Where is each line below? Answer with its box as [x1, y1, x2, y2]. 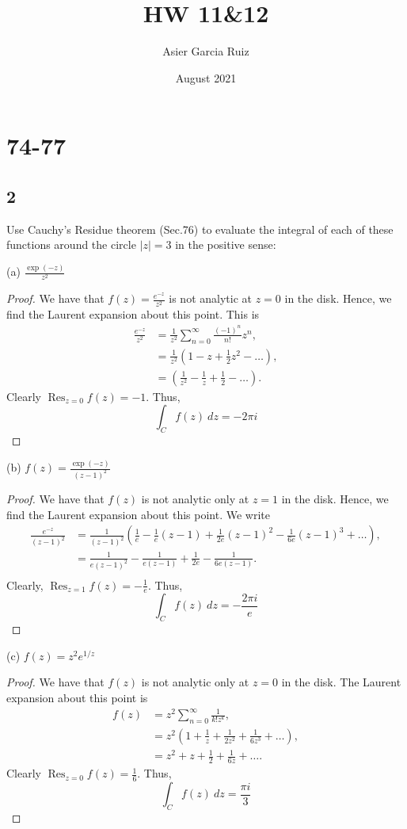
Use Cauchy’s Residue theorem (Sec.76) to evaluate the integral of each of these [6, 220, 394, 237]
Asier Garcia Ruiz [162, 43, 249, 59]
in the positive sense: [175, 236, 276, 253]
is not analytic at [169, 290, 252, 307]
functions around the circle [6, 236, 136, 253]
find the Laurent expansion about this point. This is [6, 306, 260, 323]
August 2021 [175, 69, 237, 86]
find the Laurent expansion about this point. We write [6, 506, 270, 522]
